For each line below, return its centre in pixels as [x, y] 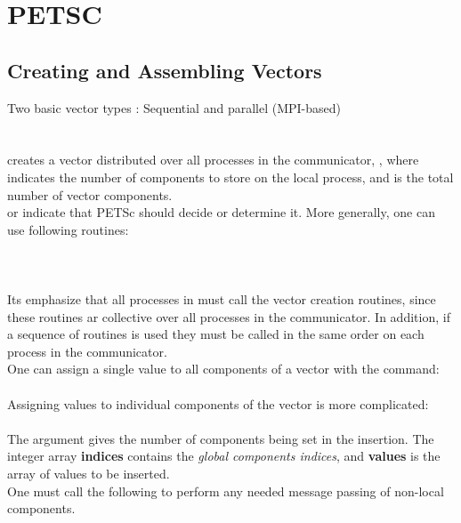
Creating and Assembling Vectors [165, 70]
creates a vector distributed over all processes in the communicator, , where [213, 160]
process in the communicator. [87, 351]
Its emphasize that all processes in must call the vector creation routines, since [222, 299]
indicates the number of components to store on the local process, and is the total [230, 177]
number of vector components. [90, 194]
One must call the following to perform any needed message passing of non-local [226, 491]
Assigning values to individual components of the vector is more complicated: [218, 403]
